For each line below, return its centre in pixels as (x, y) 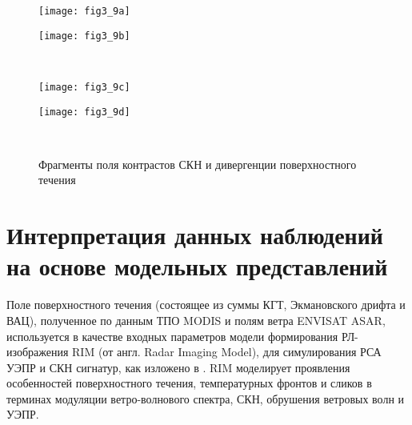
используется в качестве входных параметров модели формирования (172, 336)
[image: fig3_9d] (84, 112)
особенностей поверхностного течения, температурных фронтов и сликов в (189, 383)
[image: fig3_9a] (84, 11)
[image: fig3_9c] (84, 87)
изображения (38, 352)
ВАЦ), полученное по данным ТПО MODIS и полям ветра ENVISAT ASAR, (196, 320)
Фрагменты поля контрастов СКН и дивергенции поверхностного (198, 164)
